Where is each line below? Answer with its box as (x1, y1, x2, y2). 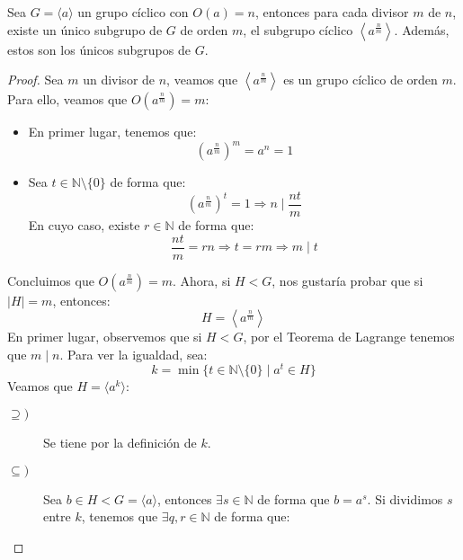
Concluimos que (7, 271, 94, 289)
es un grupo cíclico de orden (283, 70, 438, 89)
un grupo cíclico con (77, 3, 189, 21)
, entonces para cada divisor (254, 3, 409, 21)
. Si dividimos (367, 489, 443, 508)
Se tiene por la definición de (43, 433, 197, 452)
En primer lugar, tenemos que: (28, 122, 197, 141)
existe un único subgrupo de (7, 20, 163, 39)
